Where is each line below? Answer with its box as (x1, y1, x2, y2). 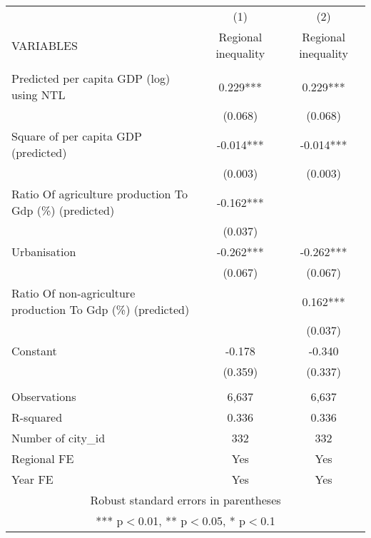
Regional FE (11, 450, 74, 467)
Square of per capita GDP (11, 128, 142, 144)
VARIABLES (11, 36, 78, 54)
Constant (11, 342, 57, 359)
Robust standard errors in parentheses (90, 492, 281, 508)
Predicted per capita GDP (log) (11, 70, 171, 86)
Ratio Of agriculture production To (11, 186, 188, 202)
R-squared (11, 409, 63, 425)
